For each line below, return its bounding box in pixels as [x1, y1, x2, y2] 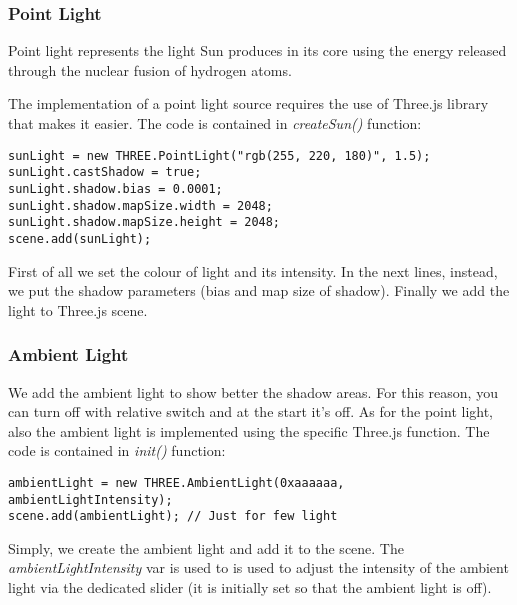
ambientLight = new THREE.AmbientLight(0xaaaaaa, [8, 475, 345, 490]
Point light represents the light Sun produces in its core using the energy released [8, 40, 507, 61]
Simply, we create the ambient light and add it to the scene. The [8, 537, 404, 558]
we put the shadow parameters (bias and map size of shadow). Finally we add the [8, 280, 510, 301]
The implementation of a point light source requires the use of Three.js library [8, 93, 489, 114]
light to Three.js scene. [8, 299, 148, 320]
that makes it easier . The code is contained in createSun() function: [8, 113, 422, 133]
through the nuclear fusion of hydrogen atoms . [8, 59, 292, 80]
